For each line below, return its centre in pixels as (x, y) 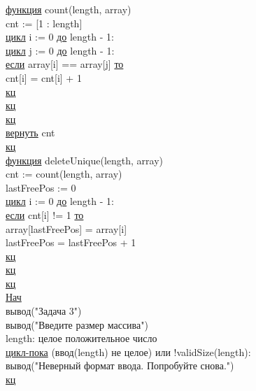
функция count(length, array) (69, 9)
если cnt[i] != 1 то (45, 214)
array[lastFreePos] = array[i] (66, 228)
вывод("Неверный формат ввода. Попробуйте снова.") (120, 365)
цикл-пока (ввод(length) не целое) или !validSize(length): (128, 351)
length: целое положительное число (81, 338)
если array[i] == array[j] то (65, 64)
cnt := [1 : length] (44, 23)
